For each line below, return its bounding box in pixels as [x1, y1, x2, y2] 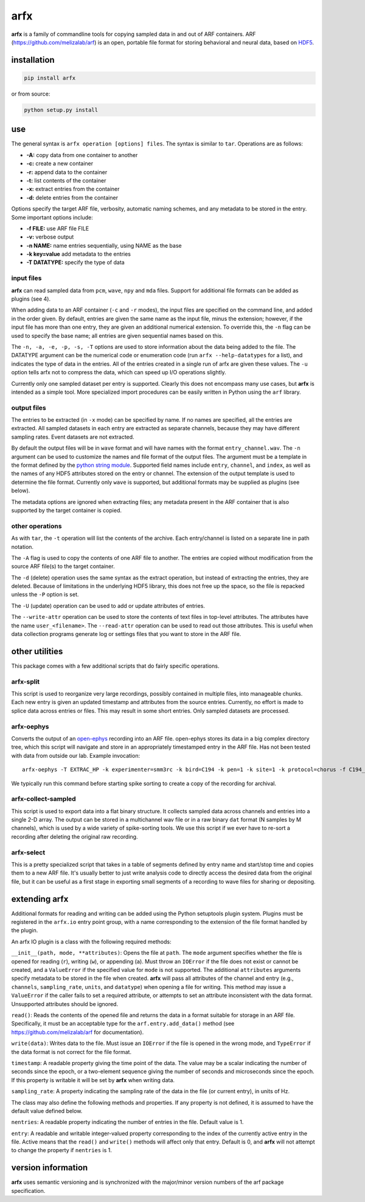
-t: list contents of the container [26, 176, 106, 184]
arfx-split [11, 677, 40, 686]
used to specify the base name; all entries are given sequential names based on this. [11, 332, 223, 339]
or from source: [11, 90, 50, 97]
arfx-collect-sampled [11, 795, 76, 803]
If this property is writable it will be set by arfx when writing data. [11, 1076, 175, 1083]
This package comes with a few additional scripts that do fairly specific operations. [11, 662, 220, 669]
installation [11, 55, 55, 65]
